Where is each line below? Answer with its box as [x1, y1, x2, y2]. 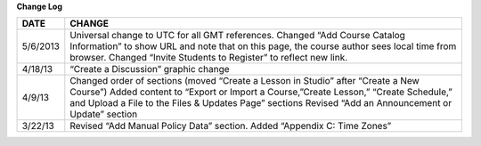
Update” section [69, 108, 138, 120]
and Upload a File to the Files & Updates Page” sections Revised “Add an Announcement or [69, 97, 452, 109]
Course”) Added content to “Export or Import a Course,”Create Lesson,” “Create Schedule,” [69, 85, 453, 98]
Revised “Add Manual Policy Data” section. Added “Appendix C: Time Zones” [69, 120, 392, 133]
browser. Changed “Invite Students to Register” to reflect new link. [69, 52, 348, 64]
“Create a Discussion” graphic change [69, 63, 231, 76]
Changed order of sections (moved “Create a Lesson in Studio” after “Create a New [69, 75, 420, 87]
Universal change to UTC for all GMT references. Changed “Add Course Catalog [69, 29, 405, 42]
